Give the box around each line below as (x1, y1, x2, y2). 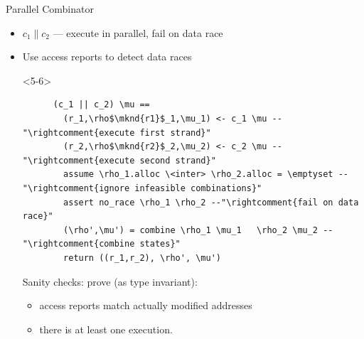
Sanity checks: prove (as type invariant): (22, 274, 198, 289)
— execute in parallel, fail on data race (53, 25, 223, 40)
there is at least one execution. (39, 321, 173, 336)
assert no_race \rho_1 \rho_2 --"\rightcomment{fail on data (63, 197, 359, 208)
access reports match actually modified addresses (39, 298, 252, 313)
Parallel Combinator (6, 1, 94, 16)
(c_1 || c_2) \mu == (53, 99, 150, 110)
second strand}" (139, 155, 216, 166)
